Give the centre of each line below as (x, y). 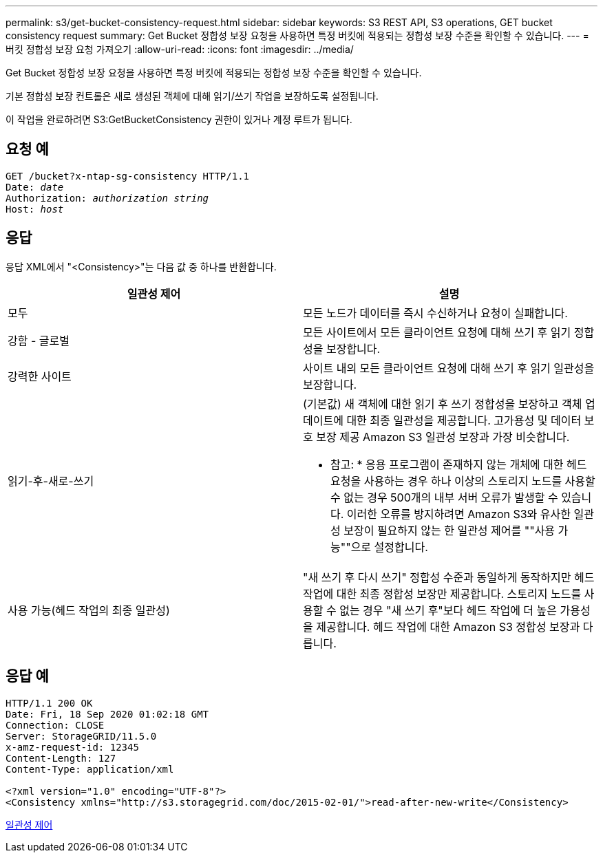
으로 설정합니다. (389, 547)
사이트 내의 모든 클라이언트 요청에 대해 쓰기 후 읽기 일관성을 (449, 368)
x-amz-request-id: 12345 (72, 747)
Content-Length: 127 (61, 758)
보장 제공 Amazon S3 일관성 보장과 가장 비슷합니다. (443, 437)
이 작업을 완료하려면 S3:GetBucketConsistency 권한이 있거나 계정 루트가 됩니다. (179, 119)
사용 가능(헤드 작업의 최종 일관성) (89, 610)
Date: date (35, 187)
